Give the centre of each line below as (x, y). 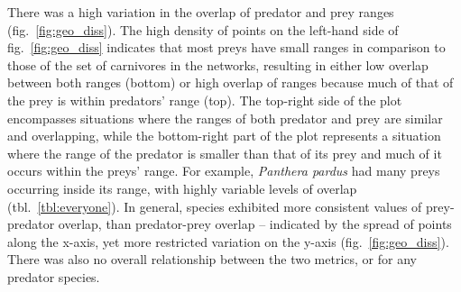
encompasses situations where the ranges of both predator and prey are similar (225, 118)
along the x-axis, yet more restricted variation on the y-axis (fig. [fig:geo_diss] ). (228, 241)
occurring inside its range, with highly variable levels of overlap (182, 188)
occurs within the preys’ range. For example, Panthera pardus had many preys (224, 171)
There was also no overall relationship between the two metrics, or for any (212, 259)
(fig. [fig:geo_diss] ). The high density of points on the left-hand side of (203, 29)
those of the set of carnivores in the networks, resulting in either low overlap (218, 64)
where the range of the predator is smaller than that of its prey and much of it (225, 153)
